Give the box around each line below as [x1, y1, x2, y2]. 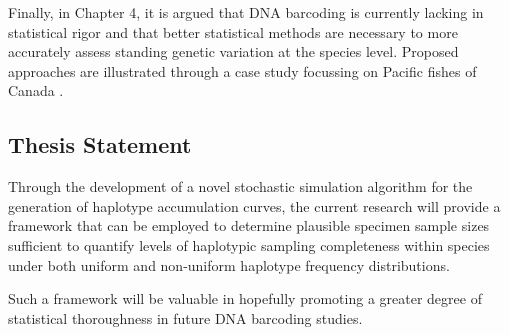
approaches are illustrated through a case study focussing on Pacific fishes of [8, 60, 477, 81]
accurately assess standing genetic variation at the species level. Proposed [8, 41, 459, 62]
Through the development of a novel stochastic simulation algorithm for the [8, 176, 473, 197]
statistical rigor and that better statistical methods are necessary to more [8, 21, 458, 42]
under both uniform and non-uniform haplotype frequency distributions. [8, 254, 450, 275]
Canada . [8, 80, 64, 101]
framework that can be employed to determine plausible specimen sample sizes [8, 215, 490, 236]
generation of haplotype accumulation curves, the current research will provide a [8, 195, 501, 216]
